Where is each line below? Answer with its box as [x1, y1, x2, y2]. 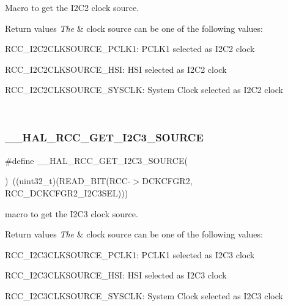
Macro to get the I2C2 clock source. [5, 1, 139, 13]
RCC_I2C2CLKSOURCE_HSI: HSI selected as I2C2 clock [5, 62, 227, 75]
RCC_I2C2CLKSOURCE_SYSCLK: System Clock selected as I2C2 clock [5, 83, 283, 96]
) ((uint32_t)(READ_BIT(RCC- [5, 174, 131, 187]
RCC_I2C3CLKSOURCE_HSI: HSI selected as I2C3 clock [5, 269, 227, 282]
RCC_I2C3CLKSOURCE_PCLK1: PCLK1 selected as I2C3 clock [5, 248, 255, 261]
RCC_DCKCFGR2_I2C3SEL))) [5, 186, 128, 199]
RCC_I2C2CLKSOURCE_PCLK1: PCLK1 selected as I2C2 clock [5, 42, 255, 55]
